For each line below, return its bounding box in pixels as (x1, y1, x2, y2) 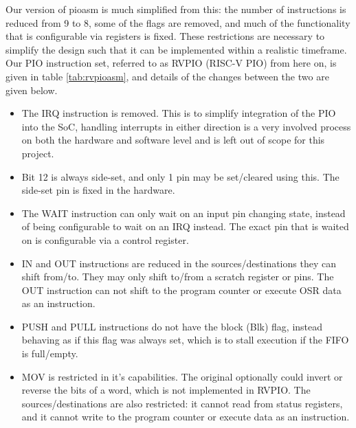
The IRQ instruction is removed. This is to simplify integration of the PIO (21, 106, 336, 120)
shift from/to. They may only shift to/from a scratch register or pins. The (21, 269, 334, 284)
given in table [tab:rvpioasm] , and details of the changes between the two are (5, 69, 329, 83)
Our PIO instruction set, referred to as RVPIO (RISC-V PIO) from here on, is (5, 56, 337, 70)
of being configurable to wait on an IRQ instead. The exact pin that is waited (21, 219, 349, 234)
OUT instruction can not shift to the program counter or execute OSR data (21, 282, 342, 297)
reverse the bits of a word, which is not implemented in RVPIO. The (21, 383, 311, 397)
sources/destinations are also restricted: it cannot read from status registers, (21, 396, 343, 410)
